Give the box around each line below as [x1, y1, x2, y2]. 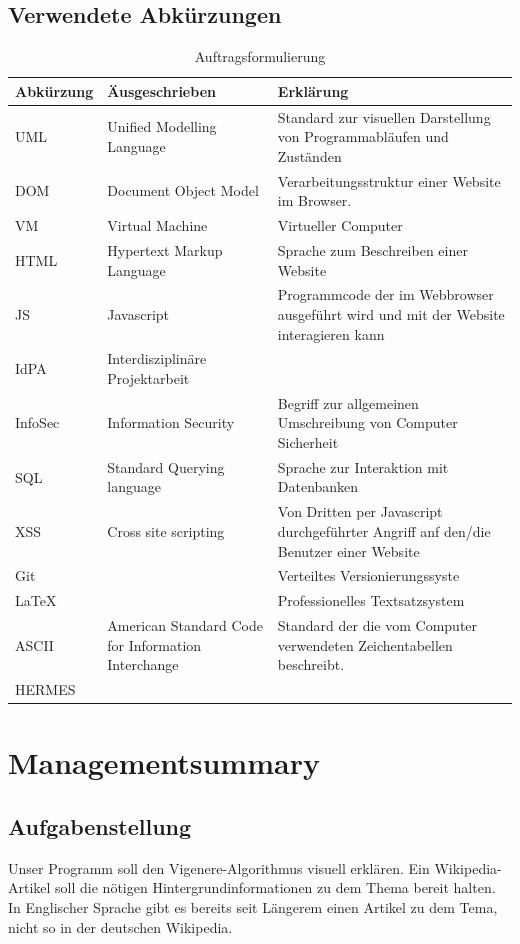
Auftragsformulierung [194, 46, 326, 67]
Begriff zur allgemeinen [277, 392, 419, 413]
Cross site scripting [107, 520, 225, 541]
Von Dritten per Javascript [277, 501, 443, 522]
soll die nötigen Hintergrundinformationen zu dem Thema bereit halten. [55, 877, 496, 898]
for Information [107, 634, 202, 655]
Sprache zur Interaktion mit [277, 456, 449, 477]
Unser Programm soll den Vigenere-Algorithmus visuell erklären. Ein [8, 857, 430, 878]
